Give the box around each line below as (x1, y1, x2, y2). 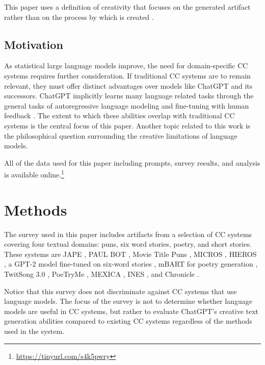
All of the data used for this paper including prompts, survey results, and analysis (4, 157, 260, 168)
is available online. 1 (4, 168, 64, 179)
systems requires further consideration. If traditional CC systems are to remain (4, 70, 251, 81)
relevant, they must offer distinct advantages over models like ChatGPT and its (4, 80, 253, 91)
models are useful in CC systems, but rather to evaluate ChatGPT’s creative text (4, 305, 259, 316)
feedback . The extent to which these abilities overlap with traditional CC (4, 110, 235, 121)
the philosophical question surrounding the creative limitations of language (4, 130, 237, 141)
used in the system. (4, 326, 65, 336)
